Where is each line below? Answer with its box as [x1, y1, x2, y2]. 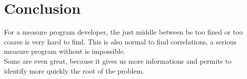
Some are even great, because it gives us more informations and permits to [4, 55, 232, 66]
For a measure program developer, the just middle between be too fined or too [4, 27, 243, 37]
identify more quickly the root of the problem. [4, 65, 145, 76]
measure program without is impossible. [4, 46, 126, 56]
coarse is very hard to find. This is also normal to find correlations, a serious [4, 36, 237, 46]
